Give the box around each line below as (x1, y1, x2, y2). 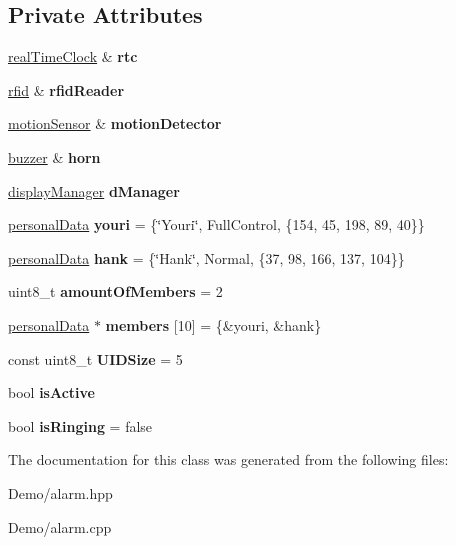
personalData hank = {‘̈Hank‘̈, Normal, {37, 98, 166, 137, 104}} (8, 247, 405, 268)
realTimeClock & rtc (8, 46, 138, 67)
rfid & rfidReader (8, 79, 125, 100)
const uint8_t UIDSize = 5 (8, 348, 183, 369)
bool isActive (8, 382, 95, 403)
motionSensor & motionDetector (8, 113, 222, 134)
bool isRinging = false (8, 415, 153, 436)
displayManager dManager (8, 180, 180, 201)
